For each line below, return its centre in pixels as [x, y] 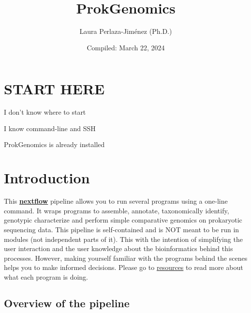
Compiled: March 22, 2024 [126, 47]
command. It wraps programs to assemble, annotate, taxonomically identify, [117, 210]
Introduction [47, 178]
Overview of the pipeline [67, 303]
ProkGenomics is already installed [54, 144]
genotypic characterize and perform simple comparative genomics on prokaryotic [123, 220]
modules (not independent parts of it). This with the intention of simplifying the [123, 239]
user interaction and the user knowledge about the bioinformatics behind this [118, 248]
